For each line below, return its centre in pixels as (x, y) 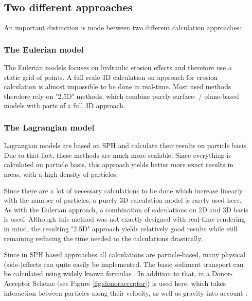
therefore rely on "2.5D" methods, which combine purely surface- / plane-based (122, 96)
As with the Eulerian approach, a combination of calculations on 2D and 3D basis (126, 209)
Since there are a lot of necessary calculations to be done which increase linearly (123, 190)
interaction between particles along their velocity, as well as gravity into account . (126, 292)
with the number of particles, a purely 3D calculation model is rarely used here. (123, 200)
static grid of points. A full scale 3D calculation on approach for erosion (111, 77)
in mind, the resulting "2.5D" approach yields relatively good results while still (121, 228)
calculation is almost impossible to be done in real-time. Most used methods (117, 86)
